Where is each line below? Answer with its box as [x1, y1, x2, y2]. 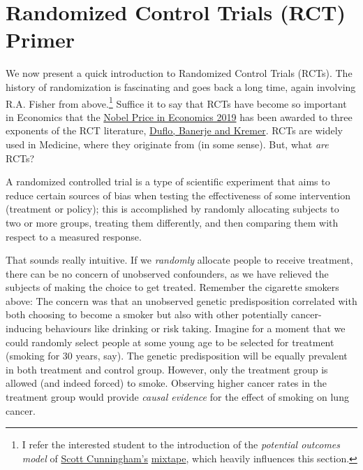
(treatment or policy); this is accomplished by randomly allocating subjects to [6, 201, 339, 216]
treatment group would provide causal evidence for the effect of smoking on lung [6, 390, 349, 404]
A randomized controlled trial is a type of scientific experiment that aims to [6, 174, 330, 189]
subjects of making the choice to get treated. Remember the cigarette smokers [6, 280, 339, 294]
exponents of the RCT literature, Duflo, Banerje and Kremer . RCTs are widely [6, 123, 343, 138]
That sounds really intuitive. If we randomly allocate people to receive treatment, [6, 252, 353, 267]
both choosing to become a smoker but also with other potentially [6, 307, 288, 322]
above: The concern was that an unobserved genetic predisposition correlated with [6, 293, 357, 308]
